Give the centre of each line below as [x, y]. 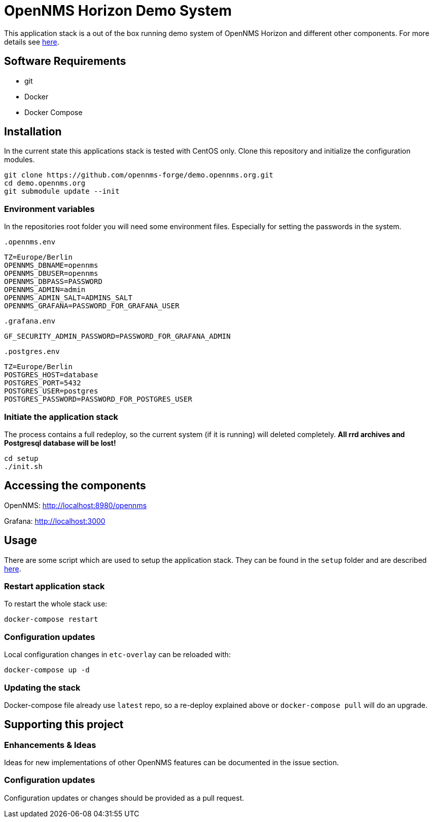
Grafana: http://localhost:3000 [55, 521]
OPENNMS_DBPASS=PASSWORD [53, 282]
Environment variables [49, 209]
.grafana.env [30, 321]
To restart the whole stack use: [56, 604]
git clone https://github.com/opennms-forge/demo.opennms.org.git [139, 175]
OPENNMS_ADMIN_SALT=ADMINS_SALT [68, 298]
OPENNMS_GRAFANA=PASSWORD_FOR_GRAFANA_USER [92, 306]
